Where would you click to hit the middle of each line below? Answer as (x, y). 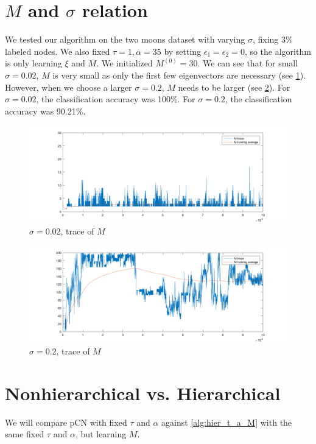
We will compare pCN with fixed (66, 422)
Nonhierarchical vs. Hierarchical (143, 393)
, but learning (101, 434)
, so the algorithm (278, 51)
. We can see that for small (248, 63)
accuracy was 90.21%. (45, 111)
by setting (183, 51)
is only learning (33, 63)
